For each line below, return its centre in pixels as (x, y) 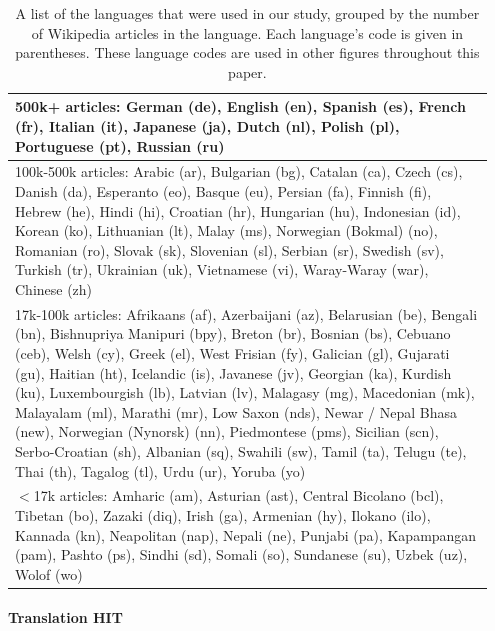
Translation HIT (65, 617)
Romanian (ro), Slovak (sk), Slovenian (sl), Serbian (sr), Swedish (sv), (229, 249)
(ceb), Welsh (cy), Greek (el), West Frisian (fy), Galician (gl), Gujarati (232, 353)
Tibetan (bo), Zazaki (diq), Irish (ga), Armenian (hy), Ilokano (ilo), (223, 515)
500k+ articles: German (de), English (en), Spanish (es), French (240, 106)
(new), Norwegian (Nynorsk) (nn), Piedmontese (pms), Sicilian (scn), (227, 431)
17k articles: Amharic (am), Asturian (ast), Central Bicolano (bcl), (238, 495)
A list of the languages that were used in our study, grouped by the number (247, 13)
